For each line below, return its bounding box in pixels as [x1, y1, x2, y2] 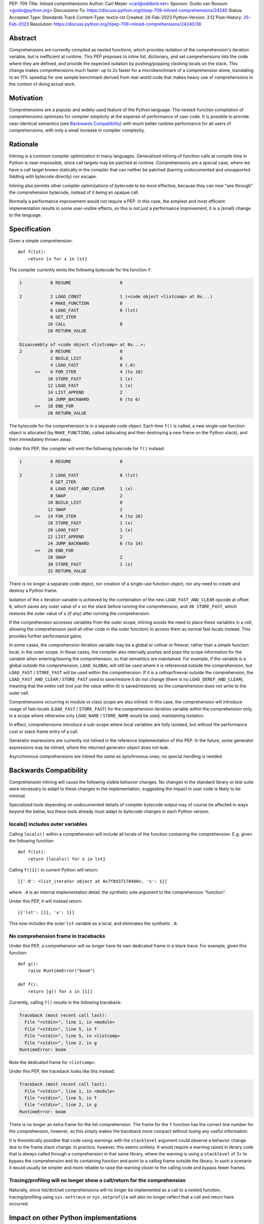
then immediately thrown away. [9, 436, 72, 443]
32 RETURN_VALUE [47, 568, 87, 574]
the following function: [9, 838, 55, 844]
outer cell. [9, 690, 29, 696]
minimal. [9, 793, 26, 799]
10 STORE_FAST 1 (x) [47, 376, 133, 381]
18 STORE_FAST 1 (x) [47, 520, 133, 526]
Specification [9, 225, 51, 233]
